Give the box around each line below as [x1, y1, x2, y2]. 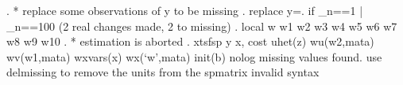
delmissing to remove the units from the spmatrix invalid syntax [6, 64, 320, 80]
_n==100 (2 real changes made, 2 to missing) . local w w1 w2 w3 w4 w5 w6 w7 [6, 17, 397, 34]
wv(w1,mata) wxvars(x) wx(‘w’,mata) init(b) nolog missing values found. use [6, 48, 382, 65]
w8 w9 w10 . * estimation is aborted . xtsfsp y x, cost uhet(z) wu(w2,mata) [6, 33, 374, 50]
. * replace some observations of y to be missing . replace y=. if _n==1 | [6, 2, 363, 18]
